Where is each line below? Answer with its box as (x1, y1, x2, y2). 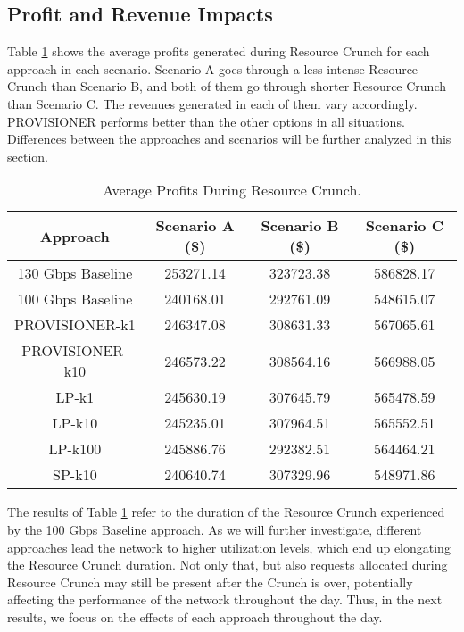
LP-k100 (48, 438, 102, 460)
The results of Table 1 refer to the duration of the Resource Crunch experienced (7, 503, 445, 521)
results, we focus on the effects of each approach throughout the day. (7, 607, 383, 626)
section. (7, 146, 48, 165)
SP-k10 (53, 464, 97, 486)
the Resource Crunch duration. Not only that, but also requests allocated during (7, 555, 448, 574)
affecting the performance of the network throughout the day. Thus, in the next (7, 590, 443, 609)
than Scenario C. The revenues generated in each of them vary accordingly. (7, 94, 418, 112)
